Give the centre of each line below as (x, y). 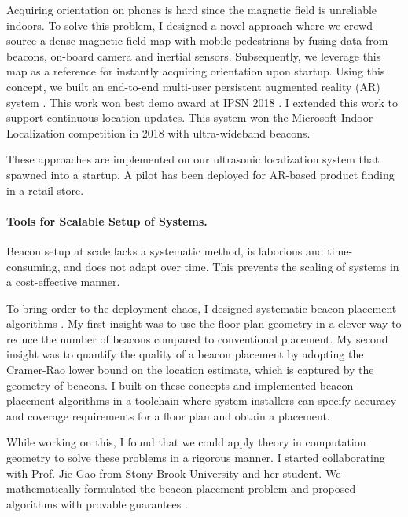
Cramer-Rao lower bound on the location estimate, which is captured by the (190, 370)
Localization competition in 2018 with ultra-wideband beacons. (158, 132)
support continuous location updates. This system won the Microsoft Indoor (190, 117)
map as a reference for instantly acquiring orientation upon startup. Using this (196, 71)
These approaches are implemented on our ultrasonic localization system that (193, 159)
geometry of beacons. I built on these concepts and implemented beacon (180, 385)
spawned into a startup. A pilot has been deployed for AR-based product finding (200, 174)
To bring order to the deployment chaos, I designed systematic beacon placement (202, 308)
